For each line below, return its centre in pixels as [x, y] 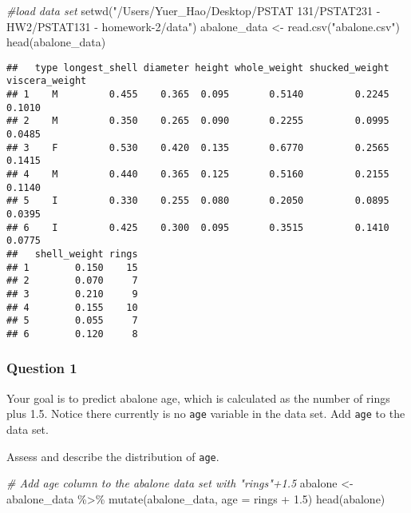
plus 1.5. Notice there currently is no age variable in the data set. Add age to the [206, 414]
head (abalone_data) [56, 42]
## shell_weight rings [72, 254]
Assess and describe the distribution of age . [113, 456]
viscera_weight [47, 81]
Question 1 [42, 368]
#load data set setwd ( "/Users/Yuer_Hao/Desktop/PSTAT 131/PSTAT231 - [194, 10]
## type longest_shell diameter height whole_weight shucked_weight [198, 68]
